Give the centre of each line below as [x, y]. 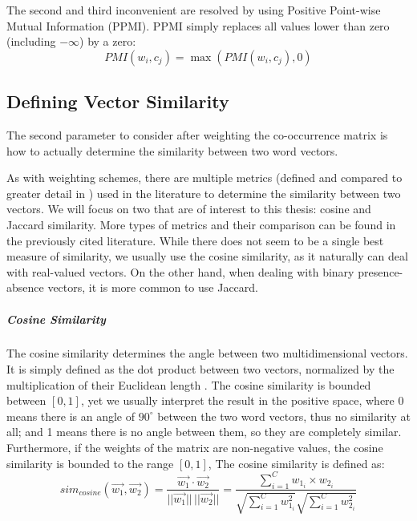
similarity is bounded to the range [90, 463]
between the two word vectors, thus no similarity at [284, 416]
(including [31, 41]
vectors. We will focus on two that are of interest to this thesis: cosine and [189, 209]
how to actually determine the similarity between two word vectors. [172, 150]
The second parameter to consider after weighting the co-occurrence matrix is [197, 134]
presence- [381, 271]
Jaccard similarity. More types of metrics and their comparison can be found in [201, 224]
